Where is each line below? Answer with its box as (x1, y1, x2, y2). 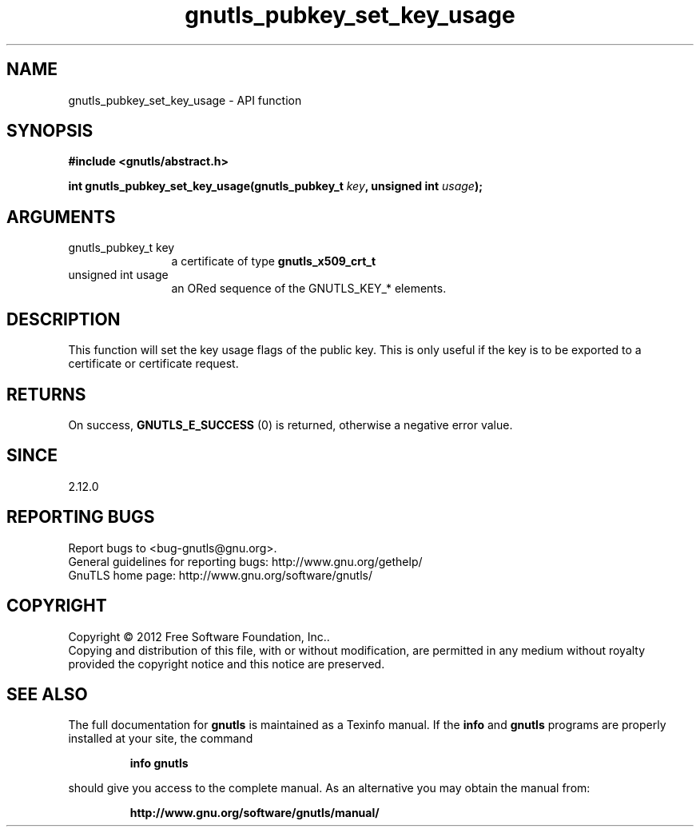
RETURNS (6, 384, 86, 405)
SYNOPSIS (6, 121, 93, 141)
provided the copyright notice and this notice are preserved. (68, 656, 385, 671)
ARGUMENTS (6, 206, 116, 227)
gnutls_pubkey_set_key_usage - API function (68, 93, 302, 107)
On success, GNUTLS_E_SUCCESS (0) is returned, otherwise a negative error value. (68, 417, 513, 432)
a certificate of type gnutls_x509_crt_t (171, 254, 376, 269)
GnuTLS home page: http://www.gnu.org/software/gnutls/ (68, 568, 372, 582)
